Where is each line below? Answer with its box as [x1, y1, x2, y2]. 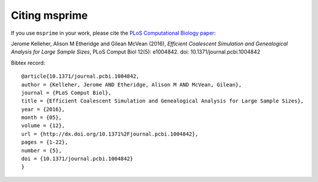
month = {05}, [21, 114, 62, 121]
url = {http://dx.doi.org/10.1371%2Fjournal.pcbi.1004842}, [21, 130, 198, 137]
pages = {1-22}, [21, 139, 68, 145]
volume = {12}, [21, 123, 65, 129]
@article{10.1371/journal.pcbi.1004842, [21, 73, 140, 80]
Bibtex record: [11, 59, 45, 66]
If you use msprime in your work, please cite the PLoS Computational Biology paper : [11, 29, 216, 37]
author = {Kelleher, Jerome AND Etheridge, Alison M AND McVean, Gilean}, [21, 81, 242, 88]
